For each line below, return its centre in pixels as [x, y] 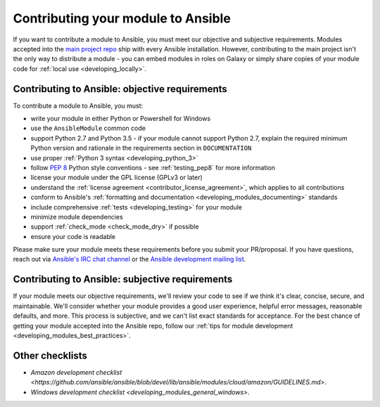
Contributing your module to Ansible [122, 18]
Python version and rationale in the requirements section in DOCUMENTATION [141, 148]
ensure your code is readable [73, 236]
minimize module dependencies [77, 217]
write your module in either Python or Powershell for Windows [121, 119]
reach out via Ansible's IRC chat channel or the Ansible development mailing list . [129, 259]
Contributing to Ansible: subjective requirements [123, 279]
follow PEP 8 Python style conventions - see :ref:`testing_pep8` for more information [153, 167]
